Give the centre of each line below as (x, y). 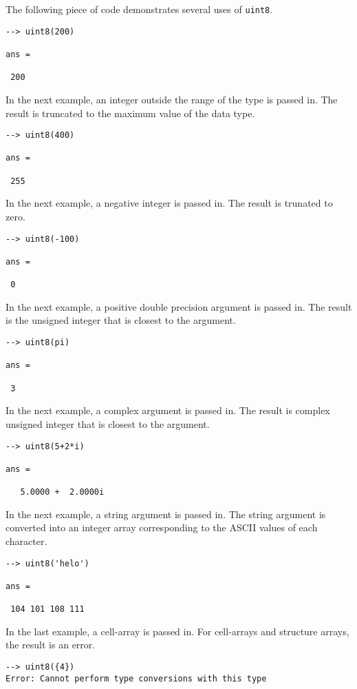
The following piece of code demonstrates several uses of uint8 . (139, 9)
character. (26, 541)
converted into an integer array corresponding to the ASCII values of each (162, 527)
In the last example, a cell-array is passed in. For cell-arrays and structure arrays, (177, 631)
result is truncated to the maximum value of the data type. (130, 113)
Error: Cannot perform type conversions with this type (136, 678)
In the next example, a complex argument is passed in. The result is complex (168, 410)
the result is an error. (51, 645)
